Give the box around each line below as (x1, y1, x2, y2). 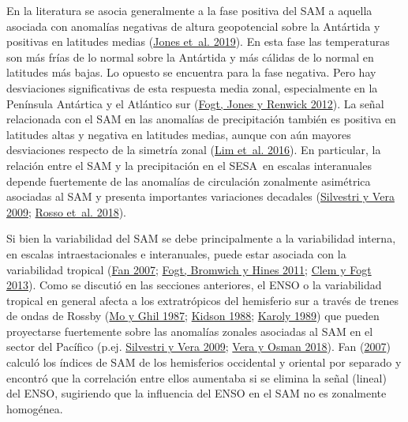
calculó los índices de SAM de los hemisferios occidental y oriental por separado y (6, 354, 402, 371)
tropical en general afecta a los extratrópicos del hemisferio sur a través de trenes (6, 292, 399, 308)
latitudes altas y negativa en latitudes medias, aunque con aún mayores (6, 126, 351, 142)
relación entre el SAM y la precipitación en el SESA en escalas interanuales (6, 156, 372, 173)
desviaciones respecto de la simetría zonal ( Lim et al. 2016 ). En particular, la (6, 141, 381, 158)
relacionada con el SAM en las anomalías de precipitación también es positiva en (6, 111, 396, 127)
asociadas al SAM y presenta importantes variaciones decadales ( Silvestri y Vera (6, 188, 395, 205)
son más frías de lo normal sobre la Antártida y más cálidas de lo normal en (6, 48, 374, 65)
